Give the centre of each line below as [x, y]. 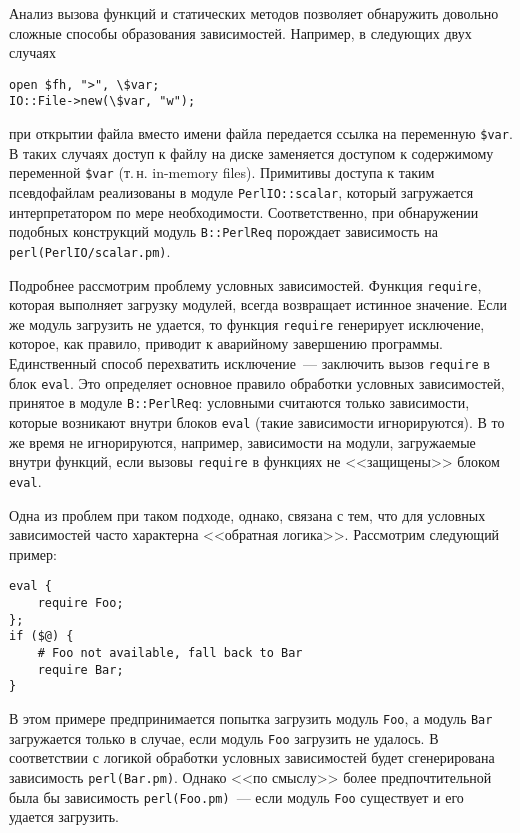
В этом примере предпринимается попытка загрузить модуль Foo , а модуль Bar [251, 717]
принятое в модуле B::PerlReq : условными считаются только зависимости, [239, 402]
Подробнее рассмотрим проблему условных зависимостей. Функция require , [245, 284]
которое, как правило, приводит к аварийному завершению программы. [226, 343]
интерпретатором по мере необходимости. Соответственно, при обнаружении [244, 211]
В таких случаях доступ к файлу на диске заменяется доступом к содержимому [251, 152]
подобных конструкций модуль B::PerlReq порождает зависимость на [223, 231]
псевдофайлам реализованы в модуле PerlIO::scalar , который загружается [241, 192]
